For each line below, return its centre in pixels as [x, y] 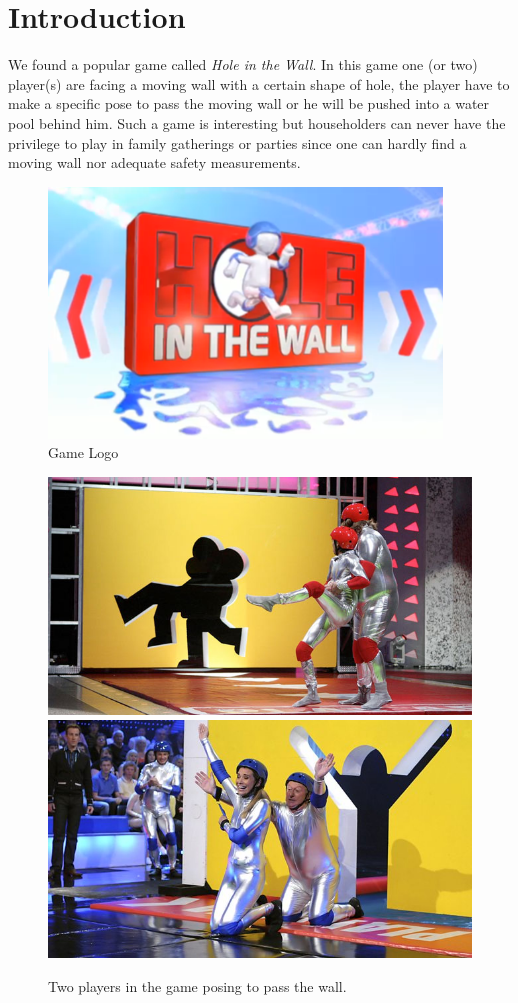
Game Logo [83, 452]
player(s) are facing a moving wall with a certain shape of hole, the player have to [259, 83]
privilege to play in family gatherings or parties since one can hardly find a [237, 142]
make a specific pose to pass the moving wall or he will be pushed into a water [249, 103]
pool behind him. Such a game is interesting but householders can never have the [257, 122]
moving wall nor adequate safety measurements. [154, 162]
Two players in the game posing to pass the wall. [197, 986]
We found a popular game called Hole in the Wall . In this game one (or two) [243, 64]
